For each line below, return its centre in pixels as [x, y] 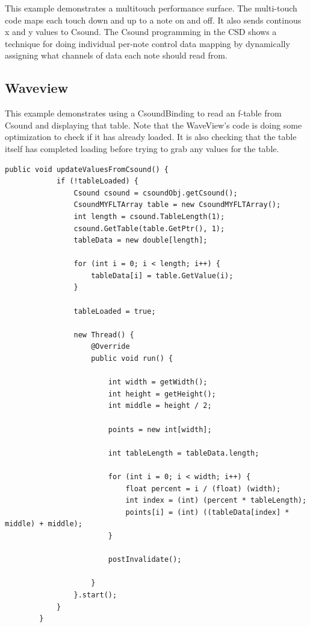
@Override [110, 347]
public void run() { [132, 359]
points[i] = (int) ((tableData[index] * [207, 512]
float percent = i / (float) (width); [203, 489]
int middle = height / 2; [160, 406]
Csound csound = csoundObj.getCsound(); [156, 193]
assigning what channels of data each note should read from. [116, 55]
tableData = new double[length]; [141, 240]
